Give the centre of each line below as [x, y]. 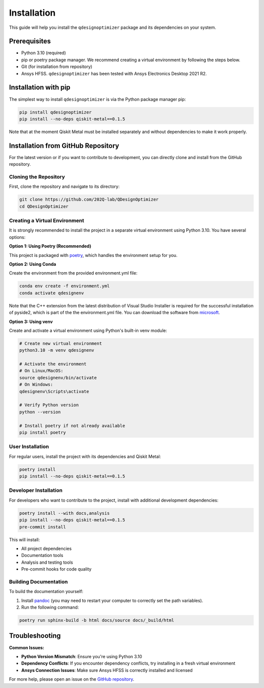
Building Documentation [38, 581]
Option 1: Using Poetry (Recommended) [50, 246]
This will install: [24, 539]
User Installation [29, 447]
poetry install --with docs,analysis [65, 513]
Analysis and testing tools [47, 562]
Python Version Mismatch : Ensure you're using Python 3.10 [82, 656]
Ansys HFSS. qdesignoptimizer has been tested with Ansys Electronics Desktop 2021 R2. [114, 73]
